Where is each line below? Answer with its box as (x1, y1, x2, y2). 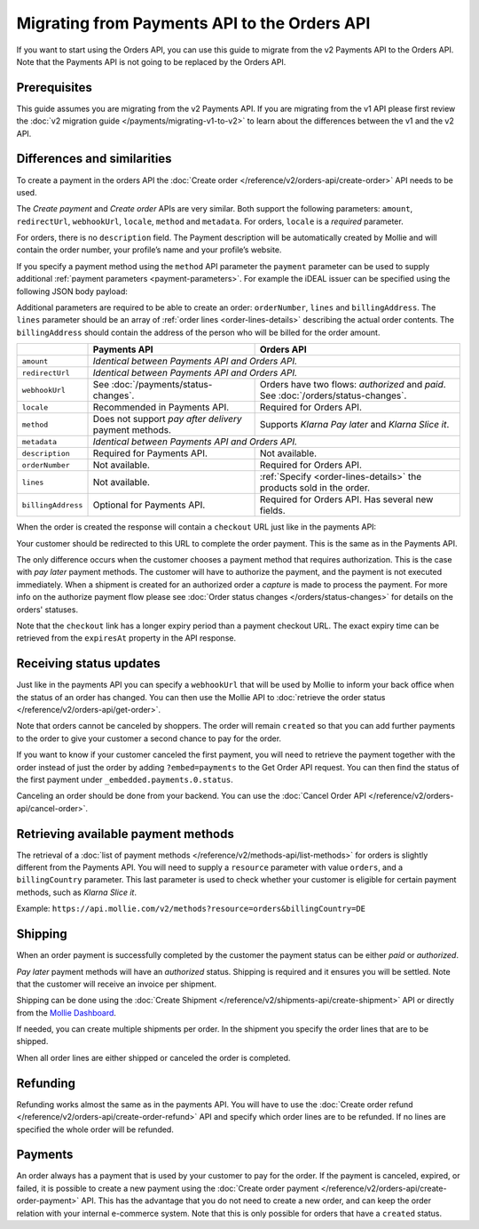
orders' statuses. (16, 604, 79, 615)
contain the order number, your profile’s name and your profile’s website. (16, 244, 282, 255)
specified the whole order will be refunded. (16, 1124, 175, 1135)
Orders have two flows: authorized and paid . (259, 379, 447, 391)
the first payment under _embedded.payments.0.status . (16, 774, 234, 785)
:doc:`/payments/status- (111, 379, 213, 391)
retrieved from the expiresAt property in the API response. (16, 633, 237, 643)
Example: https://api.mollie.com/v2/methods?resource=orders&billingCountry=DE (16, 903, 366, 914)
